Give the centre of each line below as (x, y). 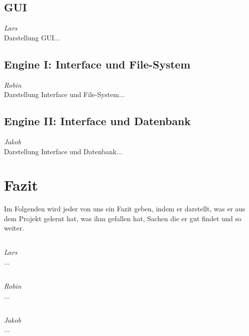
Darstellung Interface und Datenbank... (63, 151)
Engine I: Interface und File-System (97, 64)
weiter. (14, 228)
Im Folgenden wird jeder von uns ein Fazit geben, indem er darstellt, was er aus (125, 209)
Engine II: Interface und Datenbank (97, 121)
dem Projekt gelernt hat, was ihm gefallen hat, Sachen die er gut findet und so (123, 218)
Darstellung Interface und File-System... (64, 94)
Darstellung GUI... (32, 37)
